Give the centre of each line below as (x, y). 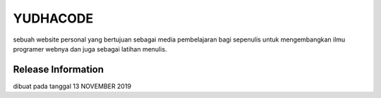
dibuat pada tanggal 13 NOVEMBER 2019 (72, 86)
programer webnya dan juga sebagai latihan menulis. (90, 49)
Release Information (59, 69)
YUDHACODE (53, 18)
